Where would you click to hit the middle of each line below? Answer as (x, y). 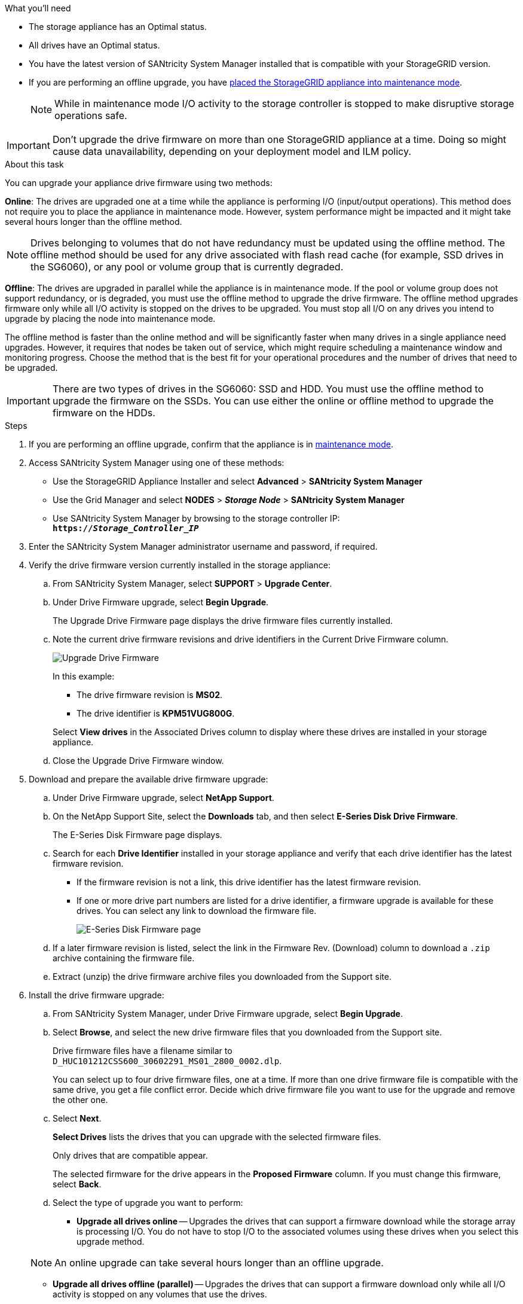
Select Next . (77, 1118)
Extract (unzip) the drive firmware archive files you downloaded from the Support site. (222, 977)
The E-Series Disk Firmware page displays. (137, 835)
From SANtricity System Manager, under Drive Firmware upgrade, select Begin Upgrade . (228, 1014)
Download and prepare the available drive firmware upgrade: (149, 779)
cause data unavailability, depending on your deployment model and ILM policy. (232, 151)
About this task (34, 164)
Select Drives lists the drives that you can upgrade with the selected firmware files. (217, 1137)
